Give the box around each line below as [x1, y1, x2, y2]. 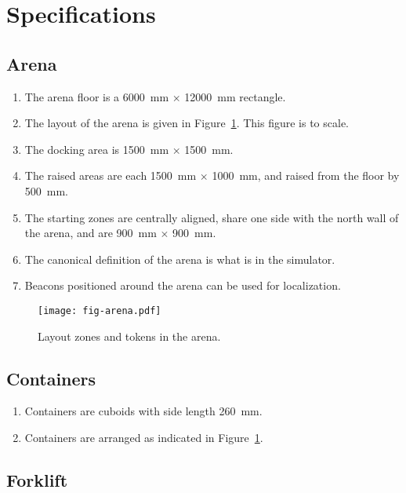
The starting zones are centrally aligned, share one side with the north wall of [24, 209, 399, 225]
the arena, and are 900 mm [24, 225, 157, 241]
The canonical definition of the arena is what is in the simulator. [24, 250, 335, 267]
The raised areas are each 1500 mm [24, 167, 197, 184]
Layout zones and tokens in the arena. [38, 327, 221, 344]
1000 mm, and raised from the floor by [212, 167, 400, 184]
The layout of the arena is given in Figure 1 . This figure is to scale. [24, 115, 350, 131]
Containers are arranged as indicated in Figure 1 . [24, 429, 263, 445]
